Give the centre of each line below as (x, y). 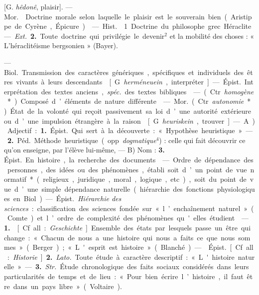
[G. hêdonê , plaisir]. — (38, 6)
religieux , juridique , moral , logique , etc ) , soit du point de (145, 179)
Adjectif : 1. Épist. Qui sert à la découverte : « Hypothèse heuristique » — (130, 130)
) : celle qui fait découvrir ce (202, 140)
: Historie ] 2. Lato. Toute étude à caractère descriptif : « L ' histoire (121, 257)
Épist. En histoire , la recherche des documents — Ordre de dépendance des (129, 159)
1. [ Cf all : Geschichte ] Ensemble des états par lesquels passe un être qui (128, 228)
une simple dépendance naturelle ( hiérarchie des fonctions (120, 188)
